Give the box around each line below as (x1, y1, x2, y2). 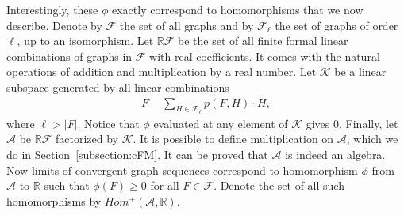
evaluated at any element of (153, 115, 288, 131)
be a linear (334, 63, 387, 80)
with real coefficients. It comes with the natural (149, 47, 380, 64)
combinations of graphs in (6, 47, 133, 64)
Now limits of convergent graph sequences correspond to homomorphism (6, 161, 358, 178)
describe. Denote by (6, 17, 102, 33)
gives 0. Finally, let (306, 115, 398, 131)
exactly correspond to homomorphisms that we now (111, 2, 364, 17)
